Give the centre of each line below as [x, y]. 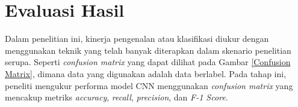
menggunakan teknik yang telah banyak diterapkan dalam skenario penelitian [148, 50]
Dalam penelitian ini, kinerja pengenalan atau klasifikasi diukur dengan [137, 39]
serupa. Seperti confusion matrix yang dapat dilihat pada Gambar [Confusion [148, 62]
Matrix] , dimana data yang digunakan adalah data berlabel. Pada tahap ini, [146, 73]
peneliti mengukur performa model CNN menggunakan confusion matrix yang [149, 85]
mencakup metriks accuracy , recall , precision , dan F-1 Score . [116, 97]
